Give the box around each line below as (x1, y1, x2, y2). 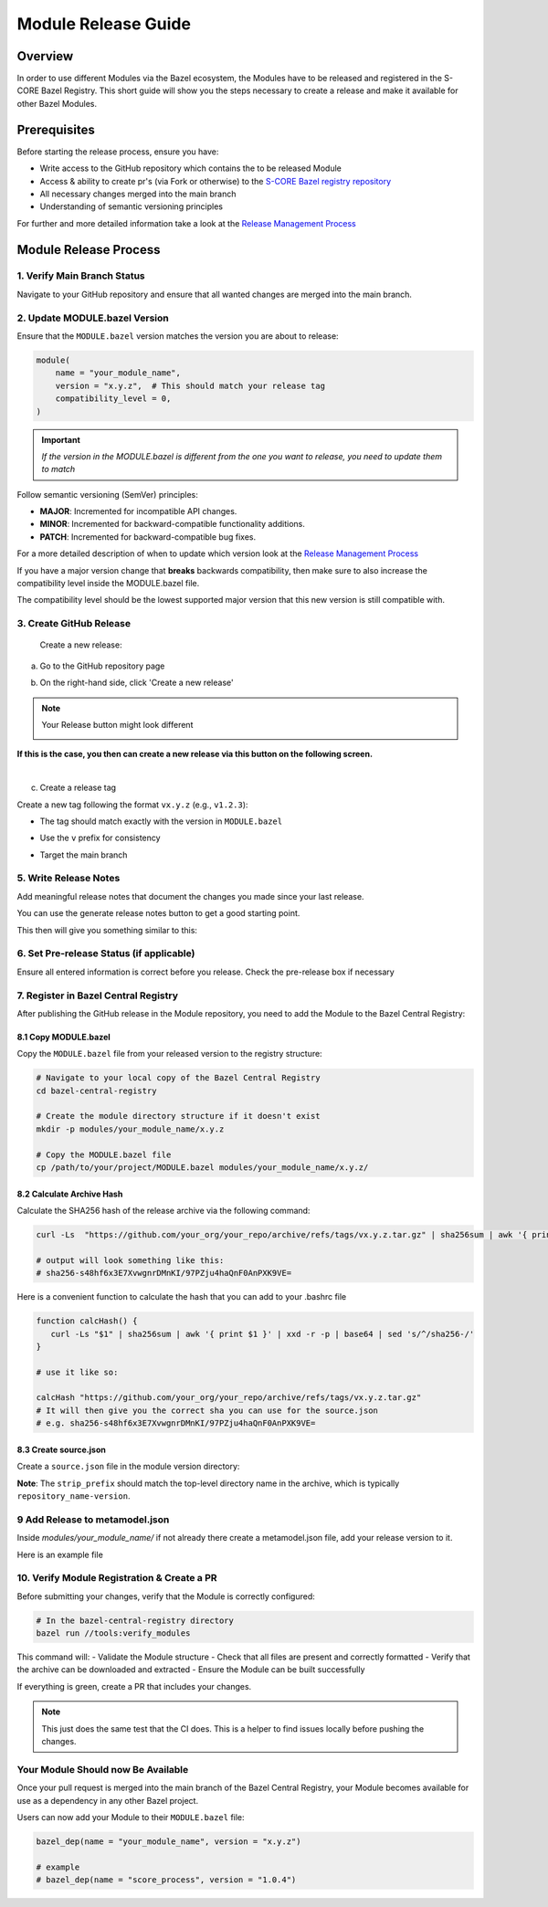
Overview (16, 48, 74, 64)
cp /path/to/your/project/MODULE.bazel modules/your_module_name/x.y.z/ (36, 1163, 369, 1173)
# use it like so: (36, 1366, 119, 1377)
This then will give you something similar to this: (16, 924, 198, 935)
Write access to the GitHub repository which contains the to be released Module (39, 163, 342, 174)
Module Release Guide (16, 14, 192, 34)
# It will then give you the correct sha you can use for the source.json (36, 1405, 379, 1416)
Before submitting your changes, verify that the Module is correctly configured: (16, 1590, 315, 1602)
